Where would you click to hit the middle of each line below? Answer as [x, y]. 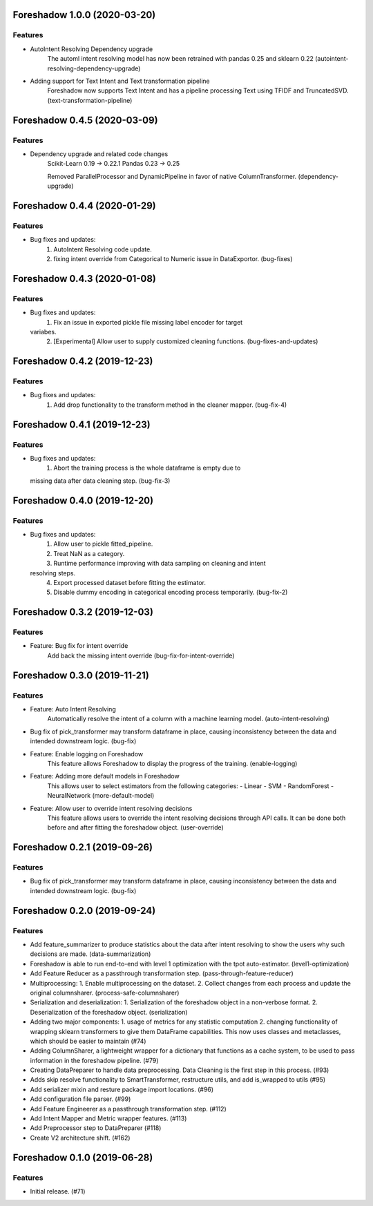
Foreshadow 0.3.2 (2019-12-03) [83, 612]
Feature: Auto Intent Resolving [73, 709]
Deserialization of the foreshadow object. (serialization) [109, 1012]
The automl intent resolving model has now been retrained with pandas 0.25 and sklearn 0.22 [180, 59]
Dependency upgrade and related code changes [99, 154]
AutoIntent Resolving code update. [103, 249]
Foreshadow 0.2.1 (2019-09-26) [83, 847]
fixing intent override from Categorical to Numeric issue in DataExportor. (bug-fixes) [173, 258]
